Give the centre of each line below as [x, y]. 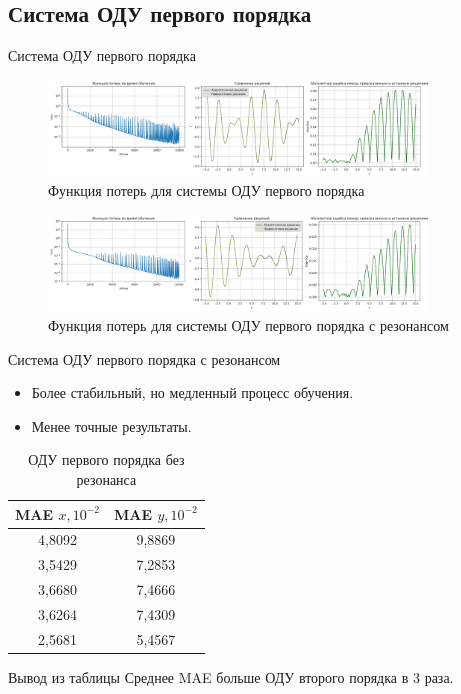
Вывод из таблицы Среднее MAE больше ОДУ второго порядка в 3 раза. [231, 676]
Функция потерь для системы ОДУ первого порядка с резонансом [248, 324]
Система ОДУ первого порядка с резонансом [144, 358]
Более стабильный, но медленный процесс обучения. [192, 392]
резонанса [106, 478]
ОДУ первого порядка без [106, 459]
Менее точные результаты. [111, 425]
